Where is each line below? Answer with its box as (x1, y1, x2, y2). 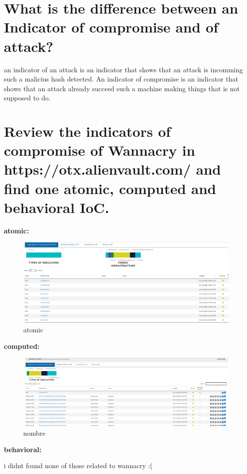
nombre (23, 427, 46, 438)
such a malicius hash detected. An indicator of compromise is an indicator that (4, 74, 238, 84)
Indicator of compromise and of (4, 17, 218, 37)
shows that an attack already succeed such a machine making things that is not (4, 83, 240, 93)
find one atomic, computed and (4, 178, 216, 198)
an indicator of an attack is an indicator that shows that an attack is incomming (4, 64, 243, 74)
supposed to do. (4, 93, 51, 103)
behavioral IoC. (4, 197, 109, 217)
